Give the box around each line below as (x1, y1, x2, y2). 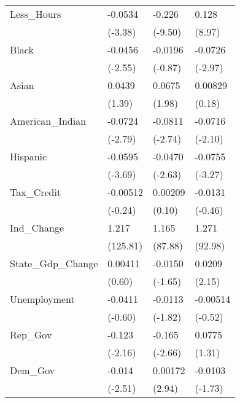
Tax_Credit (10, 185, 61, 199)
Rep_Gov (10, 327, 52, 342)
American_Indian (10, 114, 87, 128)
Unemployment (10, 292, 75, 306)
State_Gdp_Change (10, 256, 98, 270)
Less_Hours (10, 7, 61, 21)
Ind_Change (10, 221, 64, 235)
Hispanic (10, 149, 47, 163)
